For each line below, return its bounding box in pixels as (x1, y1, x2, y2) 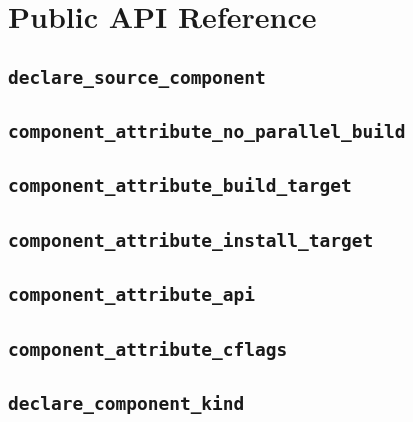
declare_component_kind (8, 392, 245, 414)
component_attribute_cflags (8, 338, 288, 360)
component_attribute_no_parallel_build (8, 121, 406, 143)
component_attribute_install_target (8, 229, 374, 251)
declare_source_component (8, 66, 266, 88)
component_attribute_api (8, 284, 256, 306)
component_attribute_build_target (8, 175, 352, 197)
